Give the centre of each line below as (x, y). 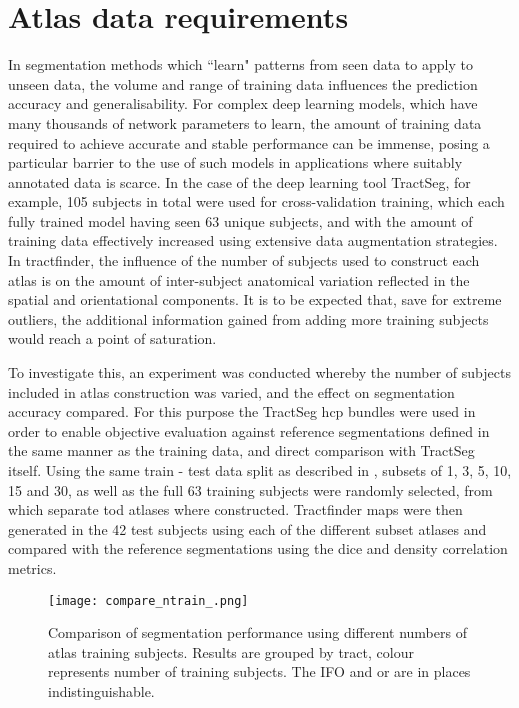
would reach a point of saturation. (112, 338)
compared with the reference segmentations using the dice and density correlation (258, 548)
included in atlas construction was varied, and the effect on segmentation (231, 391)
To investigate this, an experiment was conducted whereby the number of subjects (259, 372)
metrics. (32, 567)
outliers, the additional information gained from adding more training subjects (248, 318)
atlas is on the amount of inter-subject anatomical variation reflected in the (239, 279)
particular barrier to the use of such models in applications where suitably (235, 162)
